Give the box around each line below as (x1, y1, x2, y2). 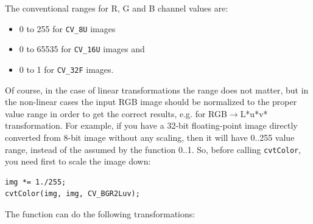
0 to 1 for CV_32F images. (19, 63, 114, 75)
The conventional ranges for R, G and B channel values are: (5, 2, 228, 14)
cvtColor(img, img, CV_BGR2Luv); (5, 189, 140, 199)
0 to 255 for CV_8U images (19, 22, 116, 35)
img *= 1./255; (5, 177, 66, 186)
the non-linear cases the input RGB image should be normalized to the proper (5, 95, 297, 108)
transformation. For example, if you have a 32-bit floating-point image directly (5, 119, 298, 132)
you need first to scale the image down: (5, 155, 151, 168)
